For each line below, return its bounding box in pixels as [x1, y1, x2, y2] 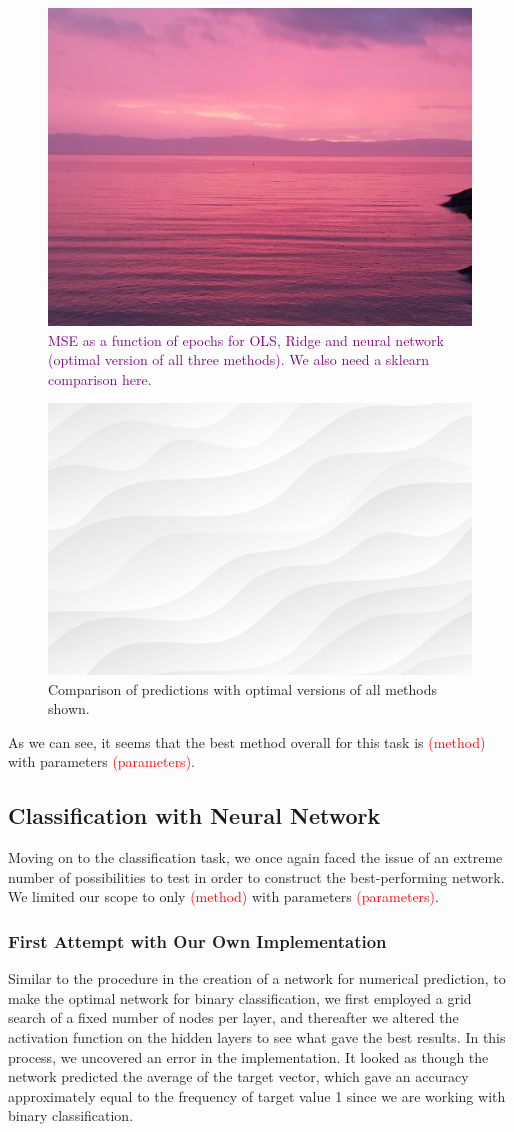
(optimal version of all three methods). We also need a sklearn [48, 349, 430, 370]
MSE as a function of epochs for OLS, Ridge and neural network [48, 329, 445, 350]
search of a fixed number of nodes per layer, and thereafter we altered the [8, 1007, 459, 1028]
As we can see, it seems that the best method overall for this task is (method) [8, 731, 486, 752]
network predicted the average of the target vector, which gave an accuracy [8, 1066, 469, 1087]
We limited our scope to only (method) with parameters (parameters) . [8, 886, 439, 907]
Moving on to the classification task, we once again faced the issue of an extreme [8, 847, 503, 868]
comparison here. [48, 368, 152, 389]
